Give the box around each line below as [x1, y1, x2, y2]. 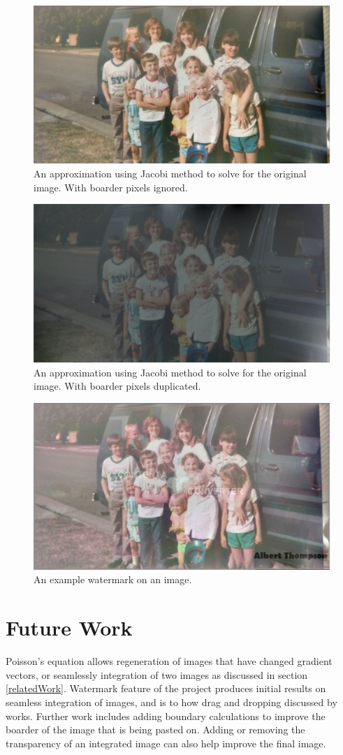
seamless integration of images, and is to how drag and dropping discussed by [6, 694, 337, 709]
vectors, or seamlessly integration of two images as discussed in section [6, 667, 308, 682]
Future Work [6, 613, 133, 642]
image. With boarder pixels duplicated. [34, 379, 201, 393]
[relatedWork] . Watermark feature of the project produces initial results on [6, 681, 326, 696]
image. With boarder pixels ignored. [34, 179, 188, 194]
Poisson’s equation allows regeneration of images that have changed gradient [6, 654, 333, 668]
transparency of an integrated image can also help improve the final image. [6, 735, 326, 750]
